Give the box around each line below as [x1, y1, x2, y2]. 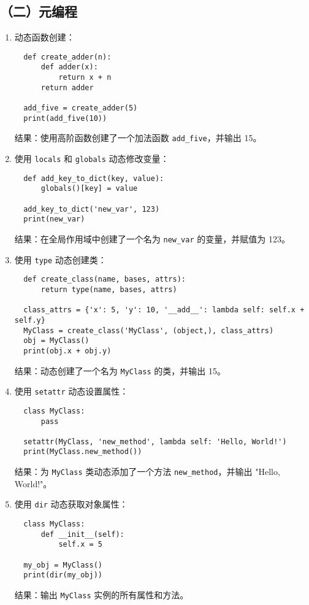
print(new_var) [23, 215, 85, 224]
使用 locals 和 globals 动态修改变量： [14, 152, 169, 165]
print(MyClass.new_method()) [23, 447, 142, 457]
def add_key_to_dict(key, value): [23, 174, 164, 183]
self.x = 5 [58, 540, 102, 549]
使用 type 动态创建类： [14, 253, 107, 266]
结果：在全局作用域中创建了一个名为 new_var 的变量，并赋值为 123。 [14, 232, 290, 245]
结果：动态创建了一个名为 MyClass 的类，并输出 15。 [14, 364, 226, 377]
